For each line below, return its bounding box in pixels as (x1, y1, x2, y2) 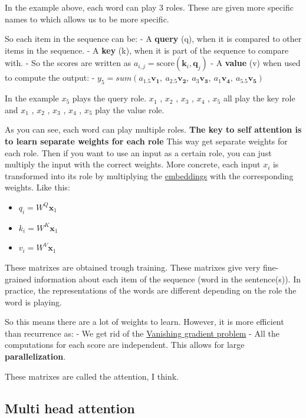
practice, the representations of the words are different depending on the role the (5, 284, 297, 297)
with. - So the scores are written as (5, 57, 131, 69)
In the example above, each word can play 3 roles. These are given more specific (5, 1, 294, 13)
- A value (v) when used (210, 57, 301, 69)
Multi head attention (5, 399, 135, 417)
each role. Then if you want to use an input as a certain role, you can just (5, 146, 272, 159)
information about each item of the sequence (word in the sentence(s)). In (34, 272, 301, 285)
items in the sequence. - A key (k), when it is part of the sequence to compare (5, 44, 289, 56)
